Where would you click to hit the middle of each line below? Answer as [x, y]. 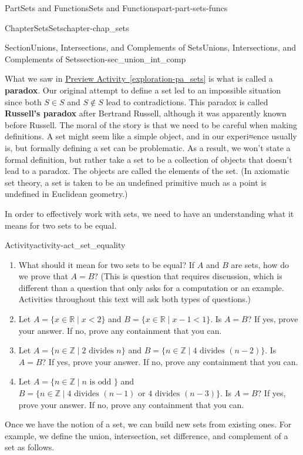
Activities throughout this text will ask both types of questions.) [135, 299]
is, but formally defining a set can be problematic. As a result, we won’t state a [148, 147]
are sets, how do [260, 264]
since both [23, 101]
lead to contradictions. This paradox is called [187, 101]
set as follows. [30, 447]
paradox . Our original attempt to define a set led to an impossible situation [143, 90]
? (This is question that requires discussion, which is [188, 276]
